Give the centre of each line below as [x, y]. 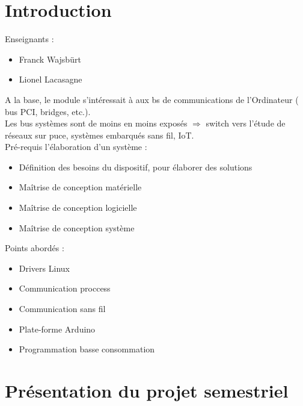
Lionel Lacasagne [50, 79]
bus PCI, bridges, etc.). [48, 111]
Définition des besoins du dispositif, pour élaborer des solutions [136, 167]
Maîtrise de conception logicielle [78, 208]
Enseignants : [29, 39]
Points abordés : [35, 248]
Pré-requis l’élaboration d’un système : [76, 147]
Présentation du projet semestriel [147, 390]
